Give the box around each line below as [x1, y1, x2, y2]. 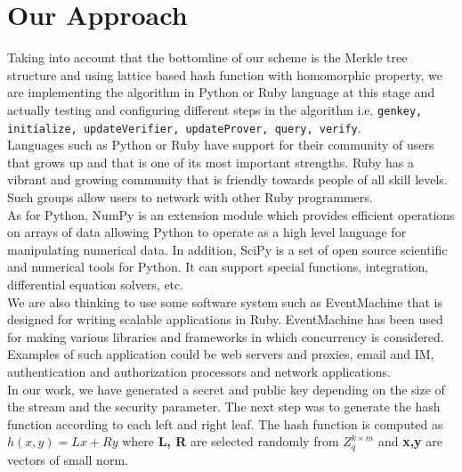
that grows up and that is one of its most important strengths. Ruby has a [7, 152, 415, 171]
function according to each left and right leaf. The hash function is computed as [7, 414, 443, 433]
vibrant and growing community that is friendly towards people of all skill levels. [7, 170, 448, 189]
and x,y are [377, 432, 442, 451]
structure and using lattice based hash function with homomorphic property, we [7, 65, 442, 84]
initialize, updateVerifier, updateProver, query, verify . [7, 118, 361, 136]
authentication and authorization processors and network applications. [7, 362, 392, 380]
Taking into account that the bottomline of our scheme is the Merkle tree [7, 48, 408, 67]
